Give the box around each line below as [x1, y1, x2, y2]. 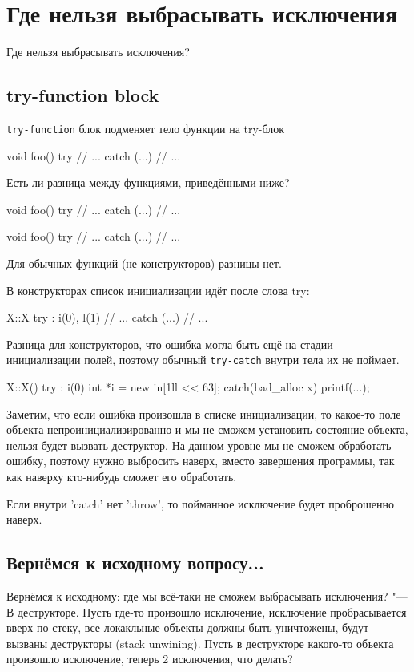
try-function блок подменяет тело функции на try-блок [6, 119, 285, 136]
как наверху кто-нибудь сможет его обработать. [6, 468, 237, 484]
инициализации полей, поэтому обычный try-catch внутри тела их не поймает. [6, 351, 400, 368]
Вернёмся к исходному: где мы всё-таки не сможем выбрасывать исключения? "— [6, 587, 408, 604]
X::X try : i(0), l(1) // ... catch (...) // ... [6, 309, 208, 326]
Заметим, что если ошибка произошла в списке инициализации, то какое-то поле [6, 405, 401, 422]
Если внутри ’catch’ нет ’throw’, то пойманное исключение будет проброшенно [6, 495, 394, 512]
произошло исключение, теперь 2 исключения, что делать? [6, 650, 293, 667]
